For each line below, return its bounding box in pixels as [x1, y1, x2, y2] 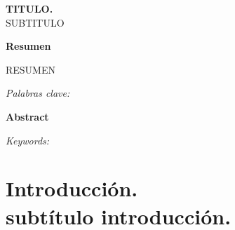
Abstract [6, 109, 49, 123]
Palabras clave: [6, 86, 70, 100]
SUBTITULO [6, 15, 65, 29]
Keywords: [6, 133, 50, 147]
